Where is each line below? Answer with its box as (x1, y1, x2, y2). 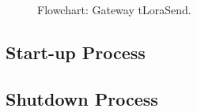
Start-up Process (6, 39, 146, 64)
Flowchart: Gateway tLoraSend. (37, 2, 191, 17)
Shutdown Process (6, 86, 158, 110)
